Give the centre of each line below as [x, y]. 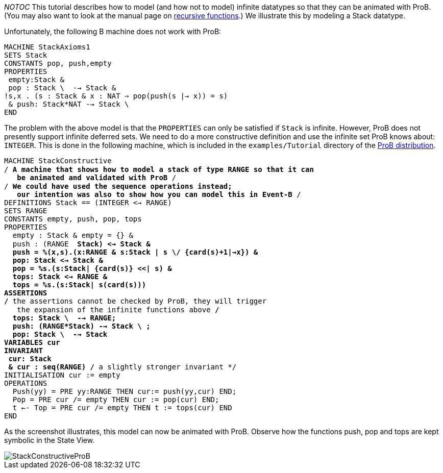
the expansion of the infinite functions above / [118, 310]
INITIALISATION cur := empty [62, 375]
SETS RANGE [26, 211]
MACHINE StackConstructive [58, 161]
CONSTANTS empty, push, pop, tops [73, 219]
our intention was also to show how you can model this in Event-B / [159, 194]
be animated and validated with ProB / [97, 178]
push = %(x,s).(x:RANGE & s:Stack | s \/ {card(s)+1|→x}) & [135, 252]
